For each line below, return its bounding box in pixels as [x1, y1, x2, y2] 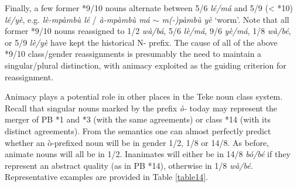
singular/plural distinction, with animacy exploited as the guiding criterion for [5, 59, 286, 71]
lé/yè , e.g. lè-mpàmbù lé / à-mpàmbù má [5, 13, 150, 25]
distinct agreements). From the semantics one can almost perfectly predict [5, 124, 271, 137]
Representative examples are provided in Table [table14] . [5, 171, 208, 183]
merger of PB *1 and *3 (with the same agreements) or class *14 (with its [5, 113, 271, 125]
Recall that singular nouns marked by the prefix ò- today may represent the [5, 101, 278, 114]
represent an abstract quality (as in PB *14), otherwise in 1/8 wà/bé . [5, 159, 253, 171]
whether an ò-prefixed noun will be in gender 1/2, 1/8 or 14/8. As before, [5, 136, 269, 148]
